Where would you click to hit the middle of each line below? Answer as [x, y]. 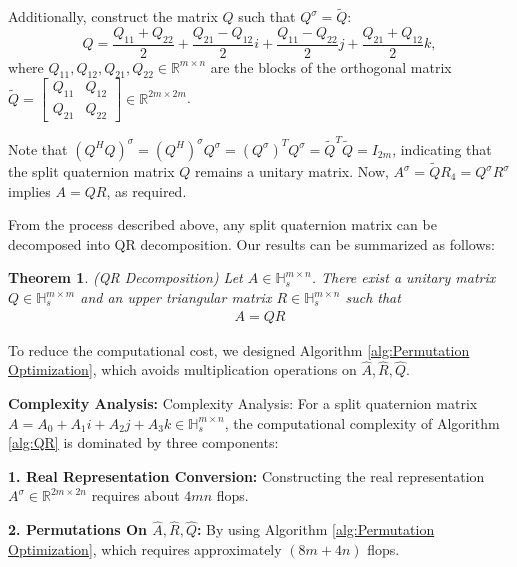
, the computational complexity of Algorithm [362, 422]
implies [29, 190]
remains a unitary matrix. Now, [292, 171]
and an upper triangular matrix [176, 297]
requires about [135, 495]
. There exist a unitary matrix [403, 277]
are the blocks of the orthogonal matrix [331, 66]
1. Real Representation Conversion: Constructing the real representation [246, 475]
